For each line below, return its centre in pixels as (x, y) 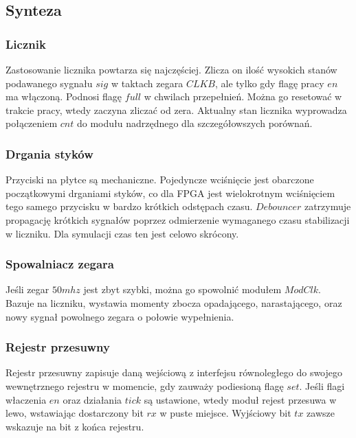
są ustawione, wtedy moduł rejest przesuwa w (240, 399)
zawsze (321, 413)
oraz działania (92, 399)
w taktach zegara (147, 83)
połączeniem (32, 123)
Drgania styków (49, 153)
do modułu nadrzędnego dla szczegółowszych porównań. (194, 123)
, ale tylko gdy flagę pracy (269, 83)
